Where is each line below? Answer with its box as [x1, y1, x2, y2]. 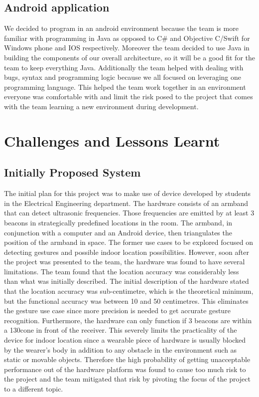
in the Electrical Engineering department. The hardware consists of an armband [4, 198, 249, 208]
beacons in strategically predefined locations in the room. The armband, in [4, 217, 233, 227]
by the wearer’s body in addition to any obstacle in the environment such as [4, 344, 237, 355]
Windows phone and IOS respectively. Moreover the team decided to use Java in [4, 42, 250, 53]
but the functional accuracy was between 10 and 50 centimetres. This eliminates [4, 295, 249, 306]
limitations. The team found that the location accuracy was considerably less [4, 266, 239, 276]
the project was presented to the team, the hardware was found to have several [4, 256, 245, 267]
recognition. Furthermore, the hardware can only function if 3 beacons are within [4, 315, 252, 325]
